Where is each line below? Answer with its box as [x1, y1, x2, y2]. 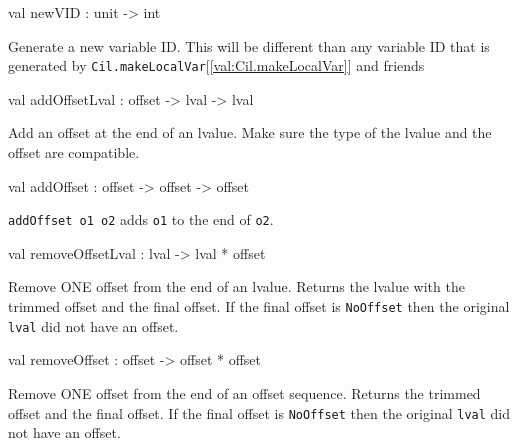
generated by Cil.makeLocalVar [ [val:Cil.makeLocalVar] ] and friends [8, 55, 425, 76]
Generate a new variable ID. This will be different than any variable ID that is [8, 35, 490, 56]
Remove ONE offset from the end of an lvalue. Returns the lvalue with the [8, 276, 465, 297]
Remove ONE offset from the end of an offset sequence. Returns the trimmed [8, 382, 481, 403]
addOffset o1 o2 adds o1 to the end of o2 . [8, 209, 274, 230]
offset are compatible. [8, 142, 140, 163]
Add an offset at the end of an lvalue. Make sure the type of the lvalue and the [8, 122, 492, 143]
